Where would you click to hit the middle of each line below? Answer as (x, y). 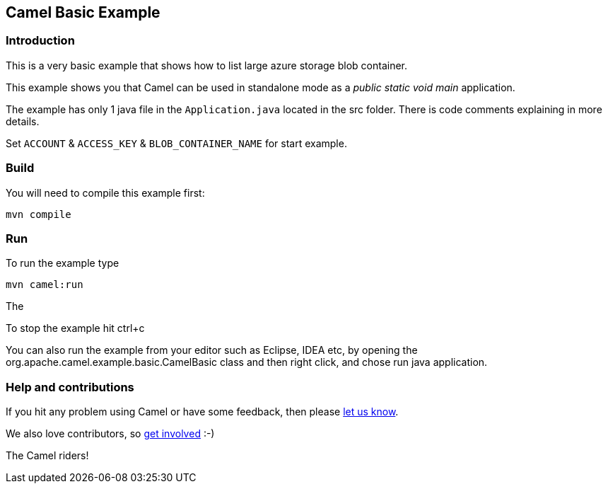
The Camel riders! (47, 456)
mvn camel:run (45, 285)
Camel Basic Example (83, 12)
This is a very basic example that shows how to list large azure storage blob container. (206, 65)
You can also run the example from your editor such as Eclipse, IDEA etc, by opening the (212, 350)
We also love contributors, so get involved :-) (110, 434)
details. (23, 121)
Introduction (40, 41)
